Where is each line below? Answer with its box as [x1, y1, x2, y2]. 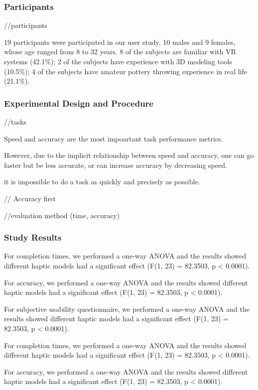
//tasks [4, 117, 26, 127]
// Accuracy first [4, 193, 56, 203]
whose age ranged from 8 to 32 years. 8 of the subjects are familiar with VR [4, 46, 236, 57]
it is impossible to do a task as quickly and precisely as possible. [4, 176, 200, 187]
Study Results [4, 231, 62, 244]
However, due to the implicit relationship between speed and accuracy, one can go [4, 150, 254, 160]
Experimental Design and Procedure [4, 97, 153, 109]
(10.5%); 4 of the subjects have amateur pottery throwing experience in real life [4, 66, 248, 76]
